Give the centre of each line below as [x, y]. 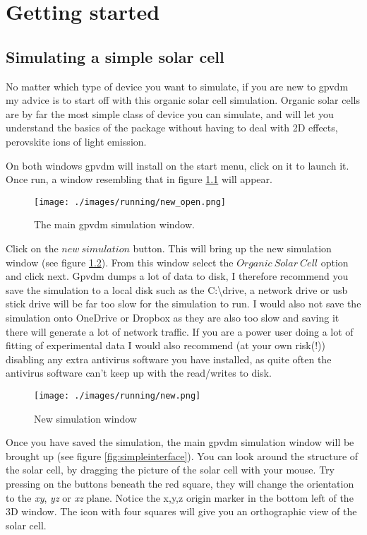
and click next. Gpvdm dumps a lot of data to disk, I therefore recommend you [177, 276]
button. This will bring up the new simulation [232, 248]
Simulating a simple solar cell [115, 56]
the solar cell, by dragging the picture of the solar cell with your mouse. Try [170, 470]
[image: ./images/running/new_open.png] [130, 202]
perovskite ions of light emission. [76, 141]
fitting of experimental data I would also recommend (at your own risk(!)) [166, 345]
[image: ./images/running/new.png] [118, 395]
